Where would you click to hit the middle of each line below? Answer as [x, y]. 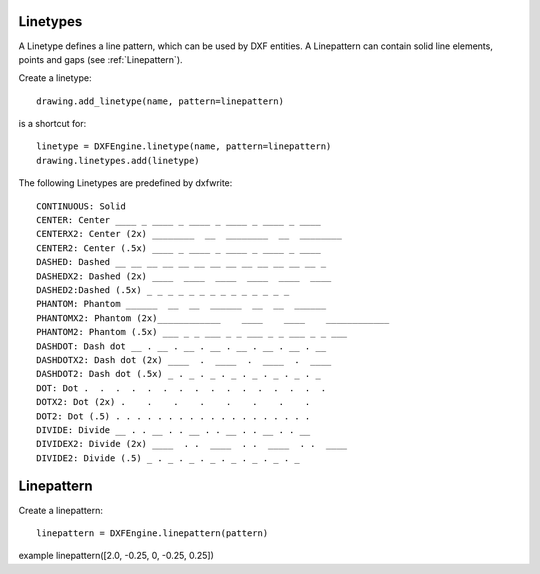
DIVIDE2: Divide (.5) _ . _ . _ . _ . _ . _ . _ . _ [168, 458]
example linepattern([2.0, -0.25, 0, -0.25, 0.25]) [116, 556]
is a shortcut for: [52, 124]
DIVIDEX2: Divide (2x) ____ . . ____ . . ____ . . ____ [192, 444]
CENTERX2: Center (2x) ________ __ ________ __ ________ [189, 234]
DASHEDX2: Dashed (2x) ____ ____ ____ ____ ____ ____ [184, 276]
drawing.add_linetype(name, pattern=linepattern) [160, 101]
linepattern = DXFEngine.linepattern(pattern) [152, 533]
